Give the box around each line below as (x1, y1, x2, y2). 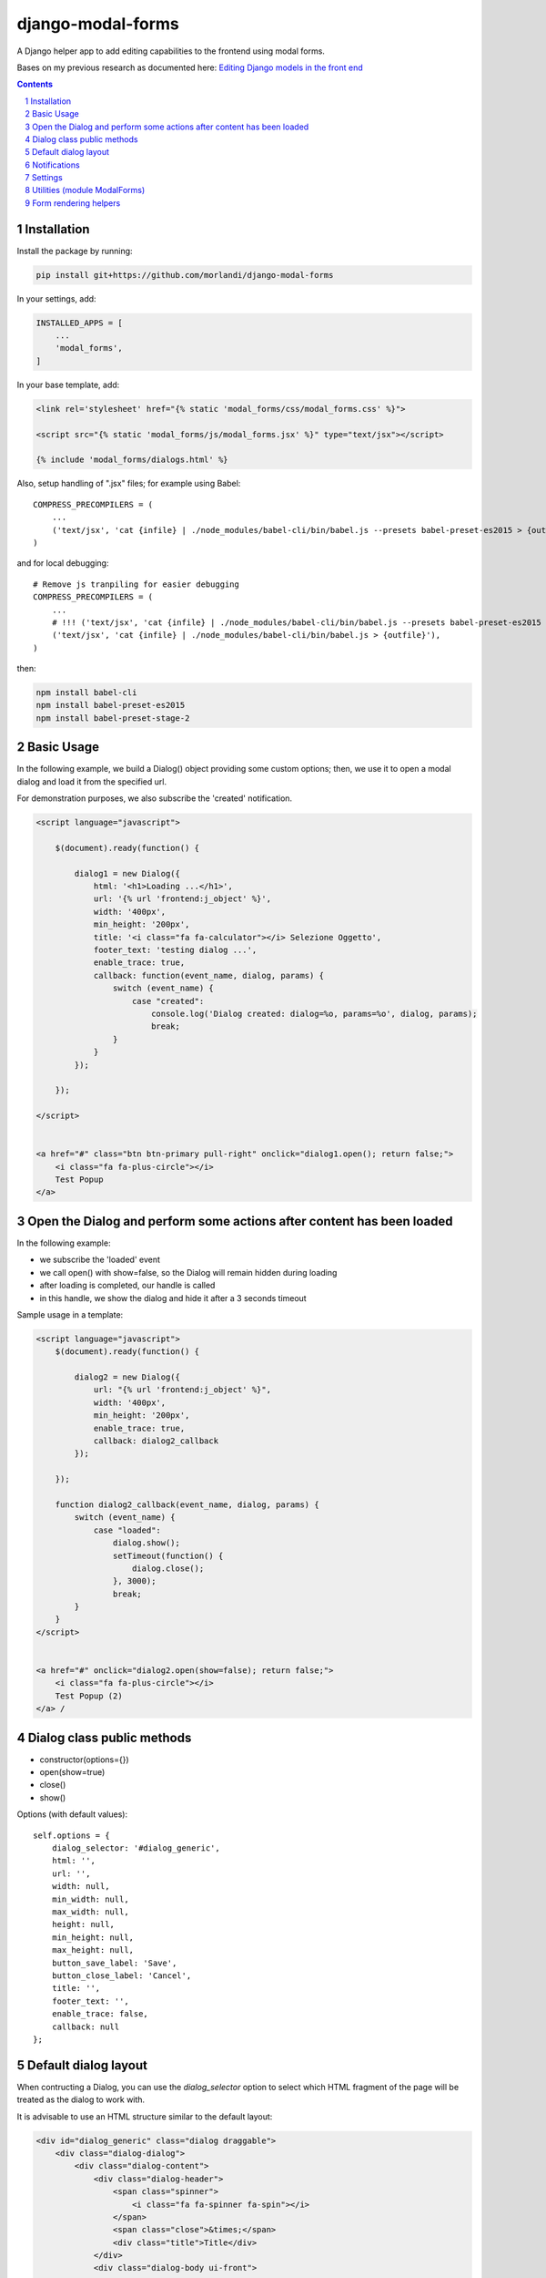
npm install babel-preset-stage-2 (35, 713, 190, 723)
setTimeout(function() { (112, 1550, 224, 1561)
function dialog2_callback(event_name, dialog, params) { (55, 1499, 319, 1510)
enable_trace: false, (51, 2009, 149, 2019)
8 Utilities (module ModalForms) (25, 185, 146, 196)
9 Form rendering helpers (25, 197, 121, 209)
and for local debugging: (16, 558, 109, 569)
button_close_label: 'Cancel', (51, 1970, 192, 1981)
